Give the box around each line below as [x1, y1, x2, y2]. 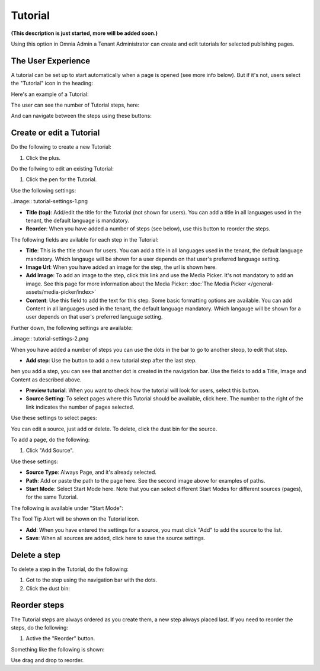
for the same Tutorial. [25, 493, 78, 500]
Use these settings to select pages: [11, 415, 97, 422]
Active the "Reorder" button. [25, 635, 95, 642]
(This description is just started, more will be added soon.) [11, 30, 158, 37]
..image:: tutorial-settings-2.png [11, 335, 89, 342]
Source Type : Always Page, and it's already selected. [25, 468, 156, 476]
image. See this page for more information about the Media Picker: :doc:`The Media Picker [25, 280, 247, 287]
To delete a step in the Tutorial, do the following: [11, 566, 129, 573]
